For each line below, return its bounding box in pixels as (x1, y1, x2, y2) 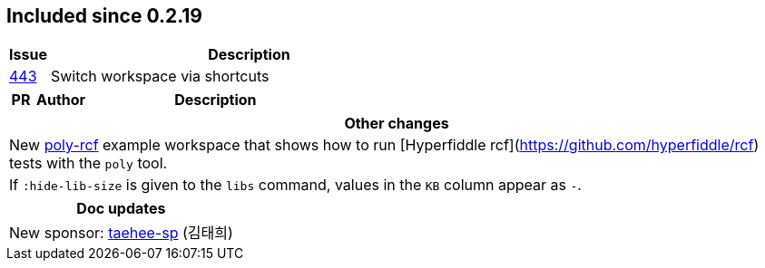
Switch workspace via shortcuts (50, 67, 270, 86)
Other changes (344, 114, 449, 133)
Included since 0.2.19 (6, 5, 203, 27)
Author (36, 91, 86, 110)
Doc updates (76, 199, 166, 218)
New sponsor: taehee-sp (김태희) (9, 224, 233, 243)
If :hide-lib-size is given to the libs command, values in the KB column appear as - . (9, 176, 582, 195)
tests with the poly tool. (9, 154, 168, 173)
